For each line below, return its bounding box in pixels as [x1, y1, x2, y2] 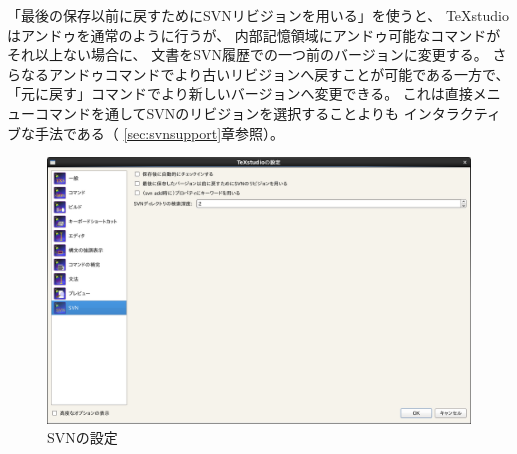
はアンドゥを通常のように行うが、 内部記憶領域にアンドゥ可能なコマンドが [7, 24, 501, 45]
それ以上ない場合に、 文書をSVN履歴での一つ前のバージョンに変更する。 [7, 44, 488, 65]
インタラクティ [403, 102, 501, 123]
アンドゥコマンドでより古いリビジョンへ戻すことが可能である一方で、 [48, 63, 510, 84]
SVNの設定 [47, 427, 118, 448]
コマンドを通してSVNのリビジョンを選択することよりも [34, 102, 400, 123]
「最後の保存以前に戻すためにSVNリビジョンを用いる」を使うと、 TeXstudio [7, 5, 509, 25]
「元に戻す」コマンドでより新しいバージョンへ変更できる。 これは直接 [7, 83, 473, 104]
